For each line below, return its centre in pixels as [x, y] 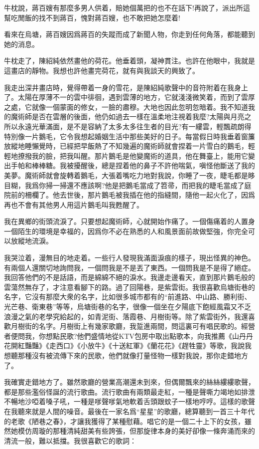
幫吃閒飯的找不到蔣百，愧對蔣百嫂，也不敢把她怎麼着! [92, 17]
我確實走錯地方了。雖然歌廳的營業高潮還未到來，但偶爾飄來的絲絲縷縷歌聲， [129, 382]
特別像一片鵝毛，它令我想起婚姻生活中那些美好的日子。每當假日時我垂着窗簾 [129, 136]
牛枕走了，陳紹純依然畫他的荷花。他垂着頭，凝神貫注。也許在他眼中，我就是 [129, 61]
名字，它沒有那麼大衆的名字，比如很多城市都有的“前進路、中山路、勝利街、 [128, 297]
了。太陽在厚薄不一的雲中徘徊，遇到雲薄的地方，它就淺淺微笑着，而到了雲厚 [129, 97]
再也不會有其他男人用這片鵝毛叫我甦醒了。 [74, 204]
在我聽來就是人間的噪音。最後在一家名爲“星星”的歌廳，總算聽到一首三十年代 [129, 411]
